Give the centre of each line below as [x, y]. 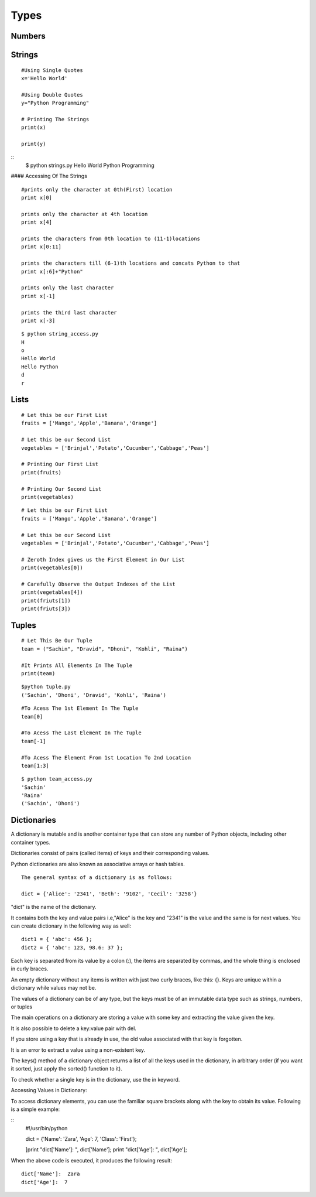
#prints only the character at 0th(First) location [97, 189]
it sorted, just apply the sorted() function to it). [66, 1069]
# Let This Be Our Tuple [57, 641]
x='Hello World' [44, 78]
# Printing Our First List [60, 464]
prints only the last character [68, 288]
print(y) [34, 144]
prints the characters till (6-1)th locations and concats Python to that [131, 263]
